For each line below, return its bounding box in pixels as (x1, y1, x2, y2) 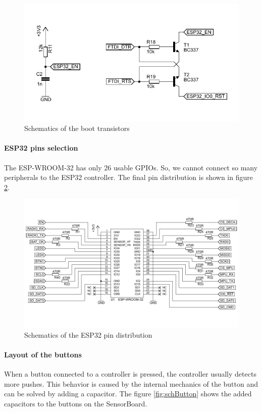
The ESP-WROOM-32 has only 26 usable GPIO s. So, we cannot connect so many (4, 162, 258, 172)
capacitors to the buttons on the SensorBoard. (4, 398, 147, 408)
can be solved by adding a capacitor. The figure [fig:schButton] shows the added (4, 388, 252, 399)
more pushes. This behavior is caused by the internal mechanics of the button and (4, 378, 258, 389)
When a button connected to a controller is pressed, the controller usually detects (4, 369, 256, 379)
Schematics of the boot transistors (24, 123, 130, 133)
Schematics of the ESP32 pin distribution (24, 329, 152, 340)
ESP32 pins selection (4, 143, 78, 153)
